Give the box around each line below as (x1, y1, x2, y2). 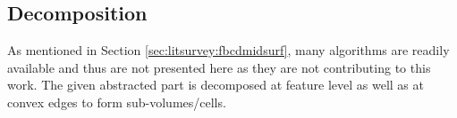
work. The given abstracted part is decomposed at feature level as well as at (7, 75, 424, 94)
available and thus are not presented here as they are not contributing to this (7, 58, 431, 76)
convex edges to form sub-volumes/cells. (7, 92, 226, 111)
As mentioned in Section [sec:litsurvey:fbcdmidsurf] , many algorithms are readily (7, 41, 450, 59)
